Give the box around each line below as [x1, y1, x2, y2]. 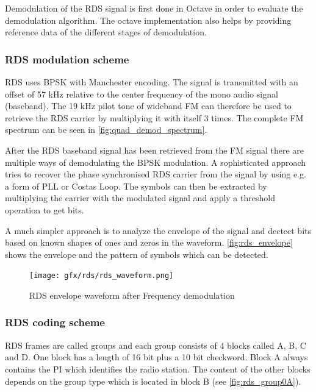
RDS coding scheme [5, 315, 105, 330]
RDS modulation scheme [5, 51, 129, 66]
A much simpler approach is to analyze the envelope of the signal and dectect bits [5, 224, 312, 237]
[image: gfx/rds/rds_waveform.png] [29, 271, 174, 280]
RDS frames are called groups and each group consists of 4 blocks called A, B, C [5, 338, 306, 351]
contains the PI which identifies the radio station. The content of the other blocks [5, 362, 311, 375]
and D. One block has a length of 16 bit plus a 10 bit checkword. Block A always [5, 351, 308, 363]
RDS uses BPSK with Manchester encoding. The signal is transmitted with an [5, 76, 298, 88]
